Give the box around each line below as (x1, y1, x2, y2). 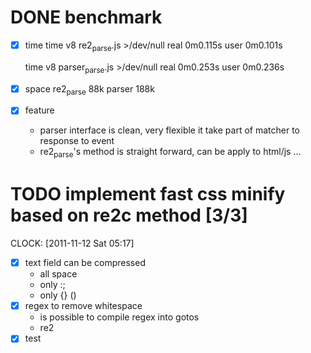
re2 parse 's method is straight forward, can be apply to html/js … (39, 146, 302, 160)
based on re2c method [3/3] (10, 204, 248, 227)
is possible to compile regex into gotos (39, 311, 200, 323)
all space (39, 268, 78, 280)
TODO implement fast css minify (10, 183, 286, 206)
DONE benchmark (10, 6, 163, 29)
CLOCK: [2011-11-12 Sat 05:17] (10, 237, 135, 250)
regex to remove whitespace (24, 300, 143, 312)
